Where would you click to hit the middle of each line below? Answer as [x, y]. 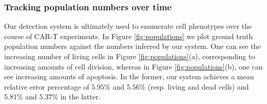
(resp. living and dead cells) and [198, 86]
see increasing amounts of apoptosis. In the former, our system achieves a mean [129, 76]
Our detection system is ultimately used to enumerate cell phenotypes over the [128, 26]
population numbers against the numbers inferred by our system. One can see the [132, 46]
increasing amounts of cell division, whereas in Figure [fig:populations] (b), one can [133, 66]
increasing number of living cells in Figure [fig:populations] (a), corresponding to [130, 56]
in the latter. [80, 97]
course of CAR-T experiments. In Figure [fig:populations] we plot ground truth [129, 36]
